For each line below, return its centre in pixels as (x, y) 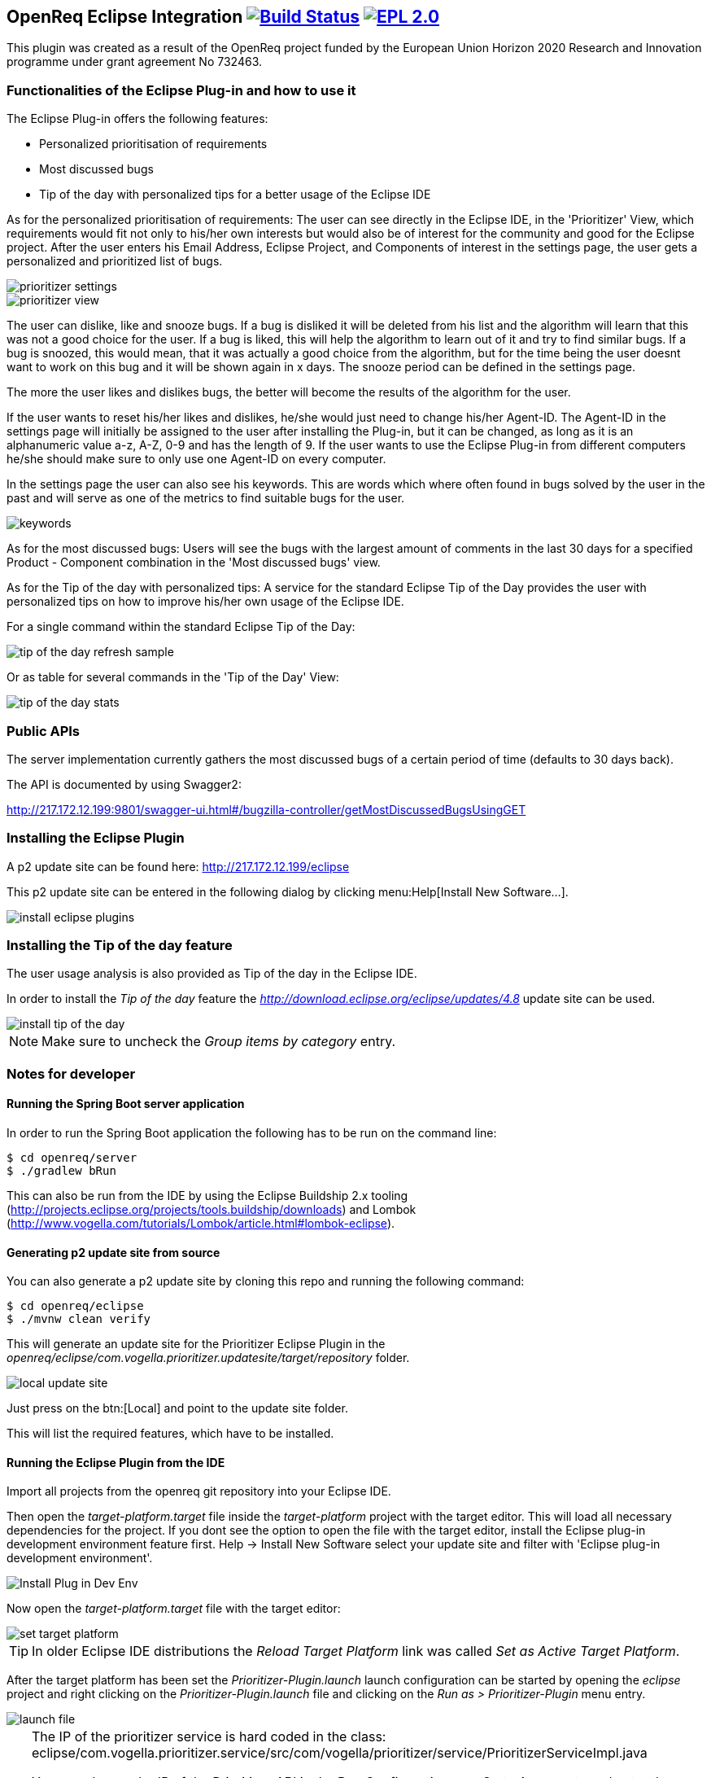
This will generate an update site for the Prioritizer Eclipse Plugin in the (196, 1344)
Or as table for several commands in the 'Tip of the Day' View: (173, 677)
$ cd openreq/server (72, 1158)
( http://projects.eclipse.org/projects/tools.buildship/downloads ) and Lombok (212, 1210)
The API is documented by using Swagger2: (124, 784)
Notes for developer (71, 1073)
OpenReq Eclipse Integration (125, 17)
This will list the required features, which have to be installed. (170, 1434)
